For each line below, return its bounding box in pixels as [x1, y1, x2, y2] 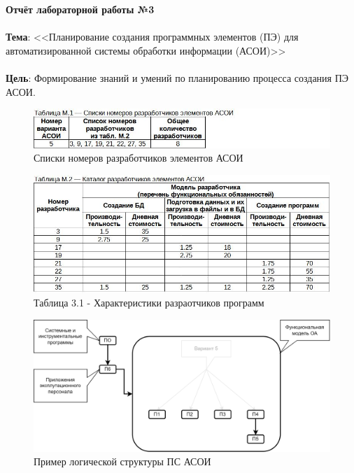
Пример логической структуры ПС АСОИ [34, 454, 211, 469]
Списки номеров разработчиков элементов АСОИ [34, 150, 243, 165]
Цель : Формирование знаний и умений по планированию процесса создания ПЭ [6, 70, 349, 85]
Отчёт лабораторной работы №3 [6, 2, 155, 16]
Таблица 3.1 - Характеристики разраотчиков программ [34, 295, 264, 310]
